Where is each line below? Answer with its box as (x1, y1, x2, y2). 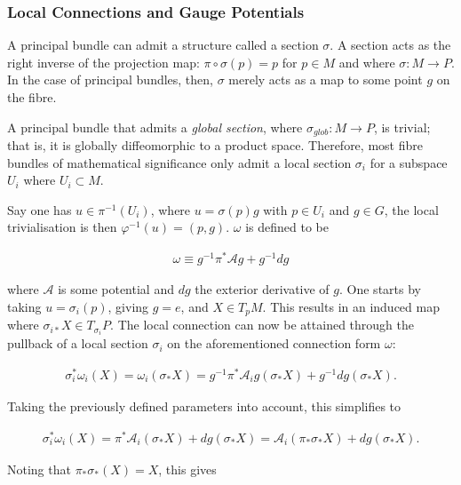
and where (338, 52, 395, 71)
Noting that (7, 459, 71, 478)
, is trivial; (373, 117, 431, 136)
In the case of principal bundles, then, (7, 70, 213, 89)
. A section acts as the (330, 36, 451, 54)
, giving (107, 297, 149, 315)
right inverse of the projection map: (7, 52, 200, 71)
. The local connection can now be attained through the (110, 315, 414, 334)
